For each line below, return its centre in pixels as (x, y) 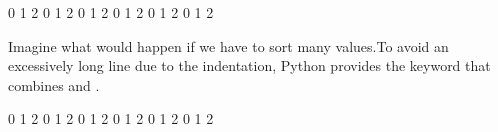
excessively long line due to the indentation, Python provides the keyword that (249, 65)
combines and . (54, 84)
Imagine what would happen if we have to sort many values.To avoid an (228, 45)
